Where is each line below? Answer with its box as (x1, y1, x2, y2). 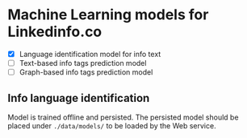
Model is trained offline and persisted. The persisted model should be (7, 112, 239, 122)
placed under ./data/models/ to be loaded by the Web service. (7, 120, 216, 130)
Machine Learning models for (7, 6, 209, 24)
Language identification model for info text (19, 49, 161, 59)
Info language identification (7, 91, 150, 105)
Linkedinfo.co (7, 22, 103, 41)
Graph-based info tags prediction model (19, 67, 153, 77)
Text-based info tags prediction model (19, 59, 147, 67)
